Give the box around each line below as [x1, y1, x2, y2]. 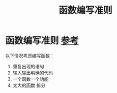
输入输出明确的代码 [12, 69, 53, 76]
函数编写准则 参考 [5, 35, 79, 46]
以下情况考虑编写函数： [5, 53, 54, 59]
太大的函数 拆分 [12, 82, 46, 88]
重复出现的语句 [12, 63, 44, 69]
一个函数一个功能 [12, 76, 49, 82]
